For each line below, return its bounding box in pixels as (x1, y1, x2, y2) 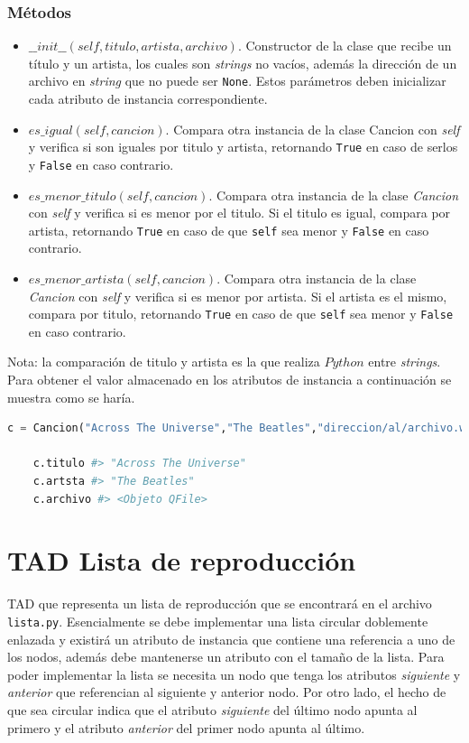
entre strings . (368, 352, 441, 371)
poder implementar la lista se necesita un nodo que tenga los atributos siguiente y (7, 664, 461, 683)
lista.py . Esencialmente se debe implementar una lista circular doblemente (7, 611, 428, 630)
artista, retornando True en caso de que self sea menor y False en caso (28, 220, 429, 239)
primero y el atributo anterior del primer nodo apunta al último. (7, 718, 365, 737)
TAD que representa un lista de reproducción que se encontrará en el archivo (7, 594, 432, 613)
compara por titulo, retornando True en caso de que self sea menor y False (28, 304, 454, 323)
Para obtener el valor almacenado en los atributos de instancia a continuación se (7, 370, 452, 389)
